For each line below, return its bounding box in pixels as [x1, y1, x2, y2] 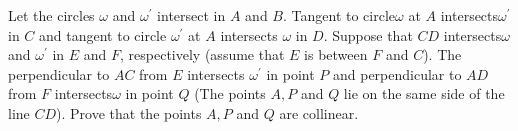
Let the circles [8, 5, 95, 25]
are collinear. [279, 102, 359, 123]
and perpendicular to [332, 63, 462, 84]
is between [304, 44, 368, 65]
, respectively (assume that [120, 44, 285, 65]
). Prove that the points [56, 102, 202, 123]
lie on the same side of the [343, 83, 505, 104]
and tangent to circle [39, 24, 167, 45]
